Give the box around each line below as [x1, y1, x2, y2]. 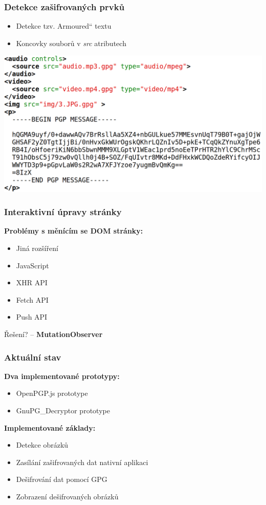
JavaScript [16, 260, 49, 270]
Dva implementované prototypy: [4, 370, 120, 381]
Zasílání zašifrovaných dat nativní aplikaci [16, 456, 148, 467]
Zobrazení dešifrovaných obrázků [16, 491, 119, 502]
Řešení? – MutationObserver [4, 329, 103, 340]
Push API [16, 311, 48, 322]
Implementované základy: [4, 422, 96, 433]
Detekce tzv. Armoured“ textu [16, 20, 112, 31]
